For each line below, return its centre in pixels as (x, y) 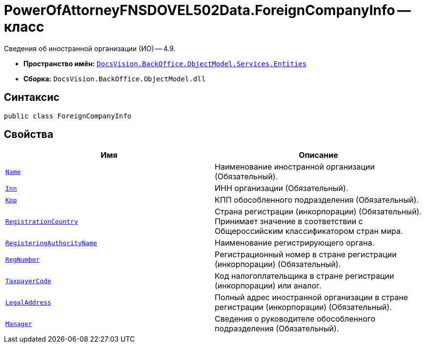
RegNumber (23, 259)
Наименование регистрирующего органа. (295, 243)
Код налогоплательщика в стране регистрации (304, 276)
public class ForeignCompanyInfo (68, 116)
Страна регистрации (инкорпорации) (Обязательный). (318, 212)
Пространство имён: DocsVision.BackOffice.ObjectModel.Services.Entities (165, 63)
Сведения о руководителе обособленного (295, 319)
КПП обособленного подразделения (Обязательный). (317, 200)
